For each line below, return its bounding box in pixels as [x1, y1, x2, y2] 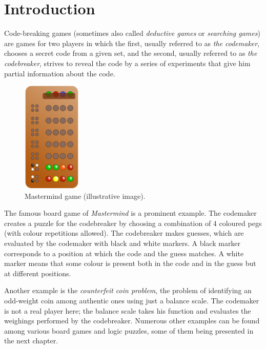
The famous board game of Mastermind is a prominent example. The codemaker [4, 208, 257, 218]
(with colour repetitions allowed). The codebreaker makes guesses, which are [4, 228, 244, 238]
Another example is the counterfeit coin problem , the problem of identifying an [4, 285, 252, 296]
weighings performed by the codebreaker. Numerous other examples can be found [4, 315, 260, 326]
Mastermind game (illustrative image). [25, 190, 146, 201]
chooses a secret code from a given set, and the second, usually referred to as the [4, 48, 257, 58]
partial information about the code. [4, 68, 115, 78]
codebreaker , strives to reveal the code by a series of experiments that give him [4, 57, 251, 68]
